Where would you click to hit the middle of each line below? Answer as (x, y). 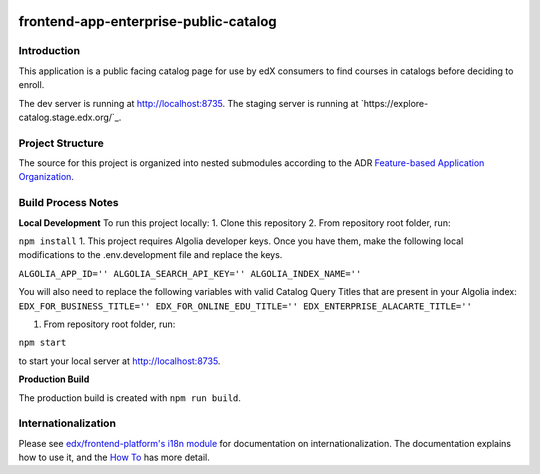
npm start (42, 343)
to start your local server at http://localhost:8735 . (119, 361)
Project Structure (61, 143)
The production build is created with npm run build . (130, 397)
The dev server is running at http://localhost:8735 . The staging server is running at (188, 103)
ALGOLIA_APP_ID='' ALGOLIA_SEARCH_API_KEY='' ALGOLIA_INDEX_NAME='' (190, 273)
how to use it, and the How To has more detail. (114, 457)
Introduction (49, 51)
